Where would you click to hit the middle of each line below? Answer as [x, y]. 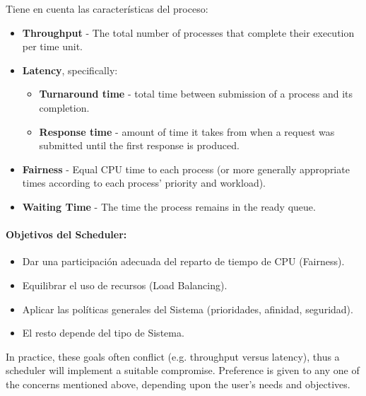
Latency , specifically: [70, 70]
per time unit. [53, 46]
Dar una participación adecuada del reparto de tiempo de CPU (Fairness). [183, 261]
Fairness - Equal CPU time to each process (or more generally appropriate [186, 169]
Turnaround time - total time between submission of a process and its [196, 94]
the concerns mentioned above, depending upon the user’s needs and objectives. [178, 384]
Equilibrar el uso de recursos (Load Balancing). [125, 285]
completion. [64, 107]
